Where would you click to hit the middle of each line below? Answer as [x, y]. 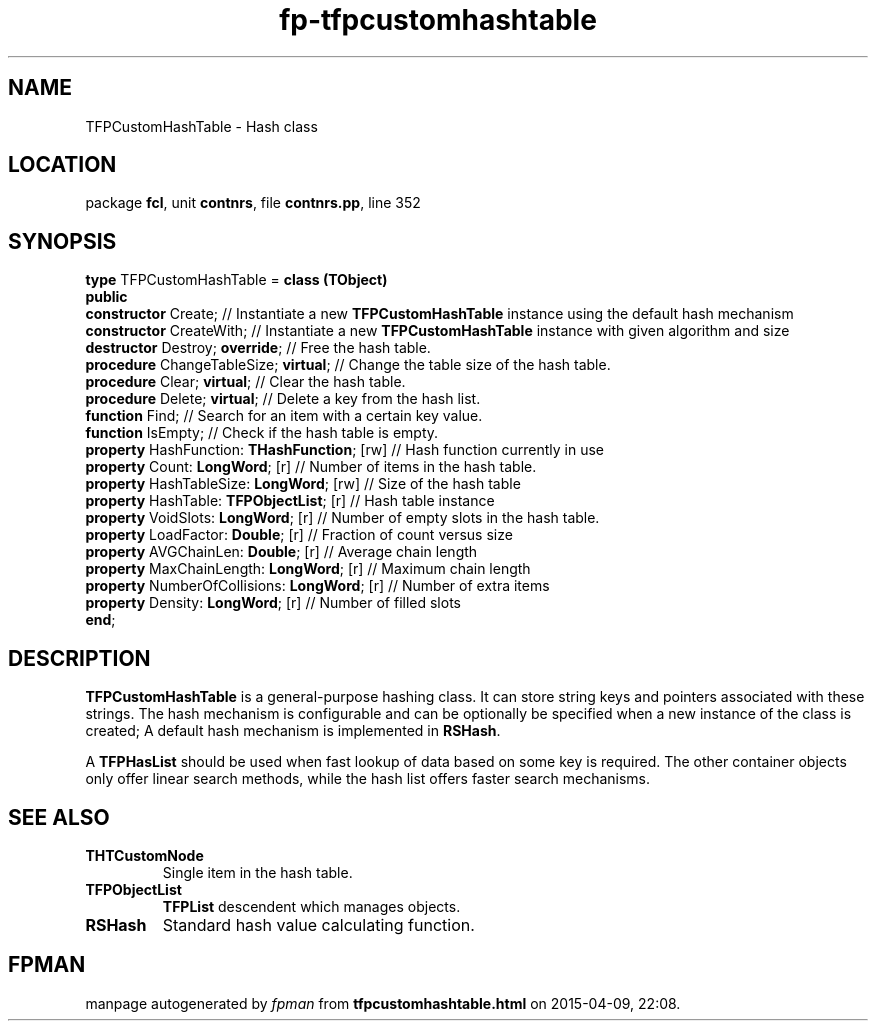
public [106, 297]
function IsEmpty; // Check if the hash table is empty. [262, 433]
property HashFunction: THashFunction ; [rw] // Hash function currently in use [344, 450]
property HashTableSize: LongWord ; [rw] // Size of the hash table [303, 484]
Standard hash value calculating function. [318, 924]
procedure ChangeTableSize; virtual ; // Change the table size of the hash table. [348, 365]
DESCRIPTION [79, 658]
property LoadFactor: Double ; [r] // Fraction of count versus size [299, 535]
